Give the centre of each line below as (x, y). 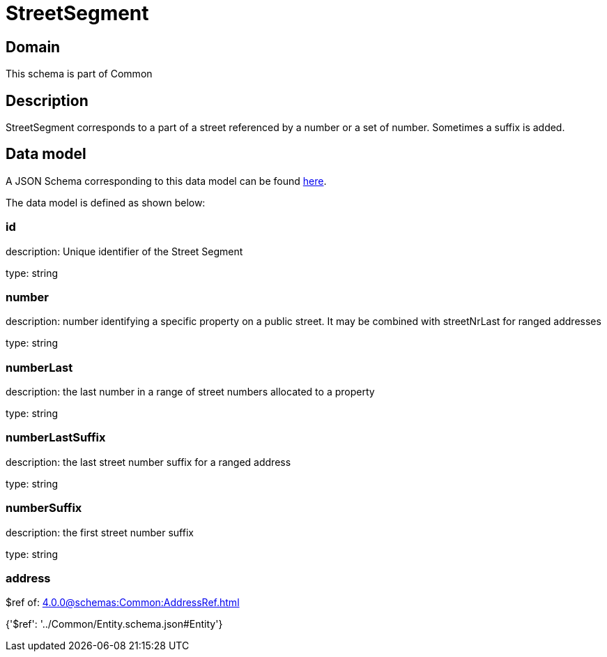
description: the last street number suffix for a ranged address (148, 462)
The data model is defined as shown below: (106, 202)
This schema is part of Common (79, 74)
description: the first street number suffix (100, 532)
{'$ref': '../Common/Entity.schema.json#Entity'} (114, 624)
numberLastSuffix (56, 438)
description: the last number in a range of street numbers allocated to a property (190, 392)
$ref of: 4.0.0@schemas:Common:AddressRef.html (123, 603)
